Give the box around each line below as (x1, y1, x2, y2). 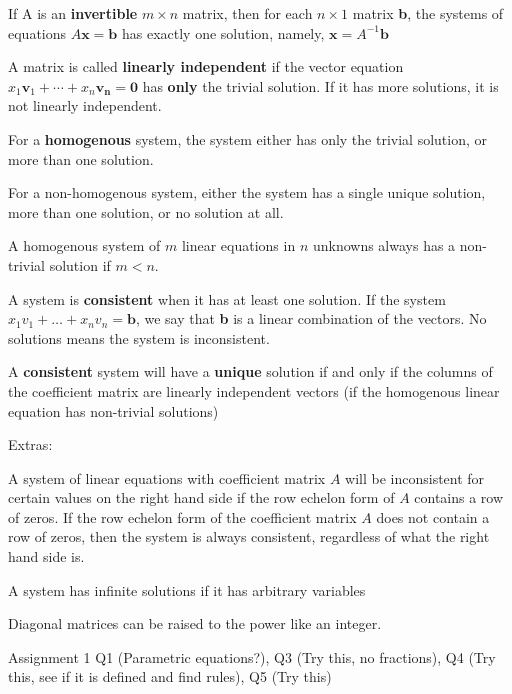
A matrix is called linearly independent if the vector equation (8, 56, 404, 77)
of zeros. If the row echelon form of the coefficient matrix (8, 506, 357, 527)
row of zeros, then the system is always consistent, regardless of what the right (8, 526, 490, 547)
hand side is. (8, 546, 85, 567)
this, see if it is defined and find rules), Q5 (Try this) (8, 666, 332, 687)
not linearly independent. (8, 95, 162, 116)
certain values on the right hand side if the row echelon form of (8, 487, 395, 508)
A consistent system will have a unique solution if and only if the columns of (8, 361, 493, 382)
